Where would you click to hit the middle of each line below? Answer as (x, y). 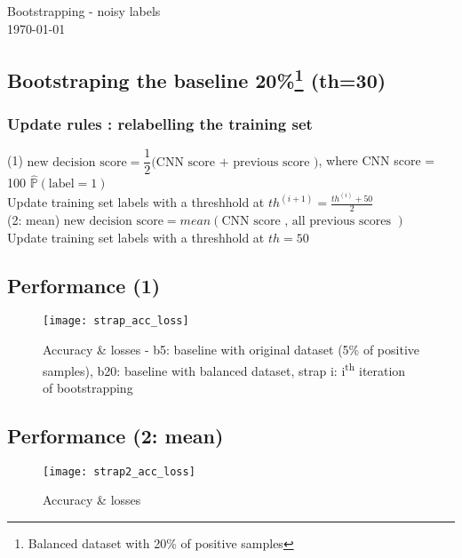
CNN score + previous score (233, 162)
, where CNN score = (377, 160)
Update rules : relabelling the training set (160, 123)
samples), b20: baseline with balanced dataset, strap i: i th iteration (224, 369)
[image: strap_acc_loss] (116, 321)
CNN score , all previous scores (306, 222)
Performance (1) (84, 285)
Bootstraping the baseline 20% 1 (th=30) (197, 78)
